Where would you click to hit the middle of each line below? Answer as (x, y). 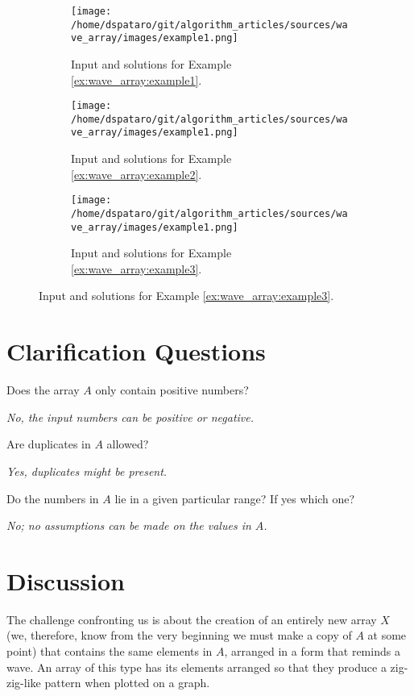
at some (387, 635)
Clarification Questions (136, 351)
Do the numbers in (53, 498)
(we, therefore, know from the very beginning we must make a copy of (179, 635)
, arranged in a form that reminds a (312, 651)
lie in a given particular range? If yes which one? (235, 498)
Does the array (43, 390)
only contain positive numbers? (172, 390)
